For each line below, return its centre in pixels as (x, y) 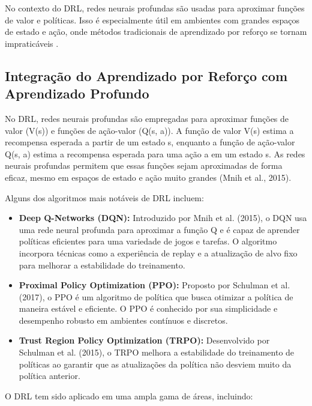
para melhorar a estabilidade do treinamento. (102, 265)
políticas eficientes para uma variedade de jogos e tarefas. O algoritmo (148, 241)
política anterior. (49, 376)
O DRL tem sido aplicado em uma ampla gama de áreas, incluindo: (129, 395)
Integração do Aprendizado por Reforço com (146, 75)
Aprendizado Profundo (77, 93)
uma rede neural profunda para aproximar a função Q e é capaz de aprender (159, 229)
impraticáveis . (32, 43)
